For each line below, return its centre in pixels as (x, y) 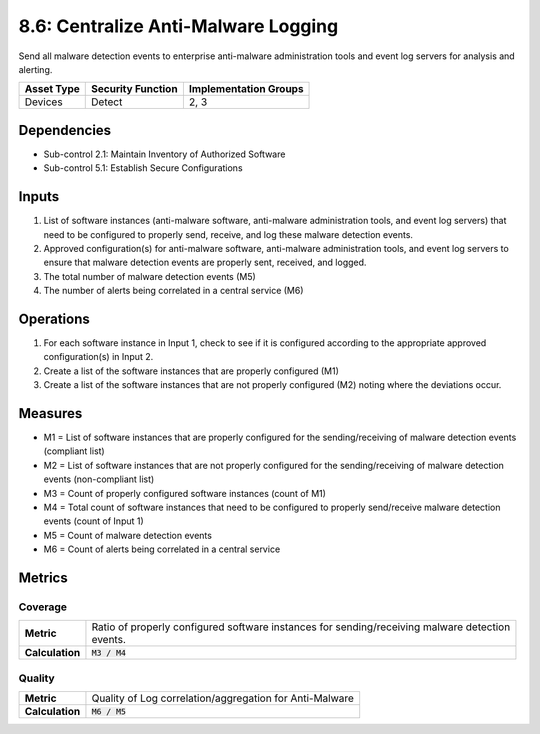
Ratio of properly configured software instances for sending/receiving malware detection (301, 627)
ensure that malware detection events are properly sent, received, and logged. (205, 262)
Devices (44, 102)
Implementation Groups (246, 89)
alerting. (35, 69)
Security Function (135, 89)
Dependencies (65, 130)
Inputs (39, 196)
